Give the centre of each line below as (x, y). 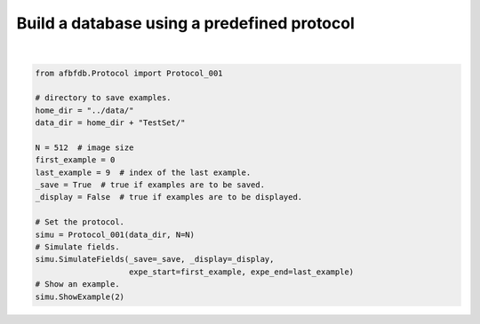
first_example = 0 (75, 160)
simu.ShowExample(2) (80, 296)
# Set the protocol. (80, 222)
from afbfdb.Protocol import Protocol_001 (129, 73)
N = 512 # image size (84, 147)
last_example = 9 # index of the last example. (143, 172)
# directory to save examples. (104, 98)
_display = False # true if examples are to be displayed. (169, 197)
